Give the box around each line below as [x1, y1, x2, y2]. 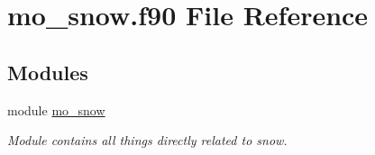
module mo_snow [7, 100, 105, 119]
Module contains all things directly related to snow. [7, 131, 288, 150]
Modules [7, 58, 88, 86]
